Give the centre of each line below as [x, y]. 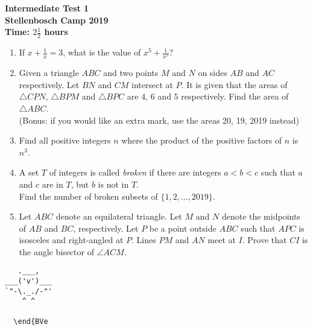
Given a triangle [49, 73]
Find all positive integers [65, 140]
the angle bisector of [56, 251]
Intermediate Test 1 [47, 8]
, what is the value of [102, 52]
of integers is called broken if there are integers [135, 172]
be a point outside [183, 228]
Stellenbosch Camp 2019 [57, 20]
